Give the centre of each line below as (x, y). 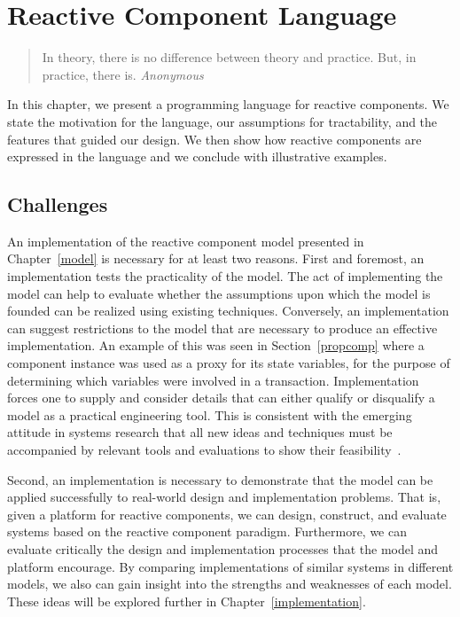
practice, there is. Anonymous (123, 74)
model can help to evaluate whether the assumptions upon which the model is (219, 293)
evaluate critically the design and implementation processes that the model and (223, 548)
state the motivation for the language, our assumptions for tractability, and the (222, 121)
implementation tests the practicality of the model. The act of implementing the (225, 276)
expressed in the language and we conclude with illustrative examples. (197, 156)
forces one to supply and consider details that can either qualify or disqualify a (221, 398)
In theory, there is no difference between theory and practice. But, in (229, 57)
